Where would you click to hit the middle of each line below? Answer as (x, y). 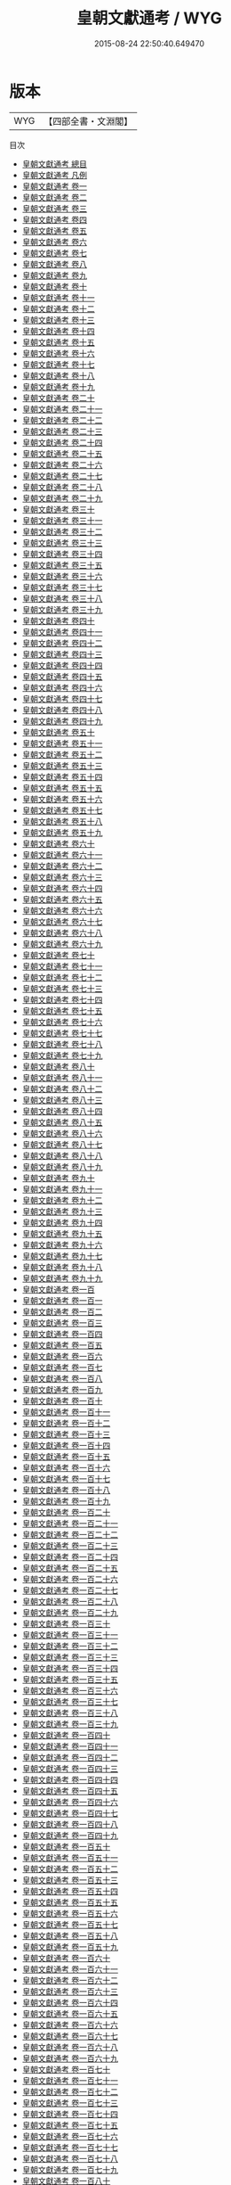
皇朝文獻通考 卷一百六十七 (70, 2036)
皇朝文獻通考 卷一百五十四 (70, 1891)
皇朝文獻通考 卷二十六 (62, 464)
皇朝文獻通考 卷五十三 (62, 765)
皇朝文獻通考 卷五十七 (62, 810)
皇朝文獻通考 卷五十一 (62, 743)
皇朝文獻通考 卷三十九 (62, 609)
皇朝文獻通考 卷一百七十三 (70, 2103)
